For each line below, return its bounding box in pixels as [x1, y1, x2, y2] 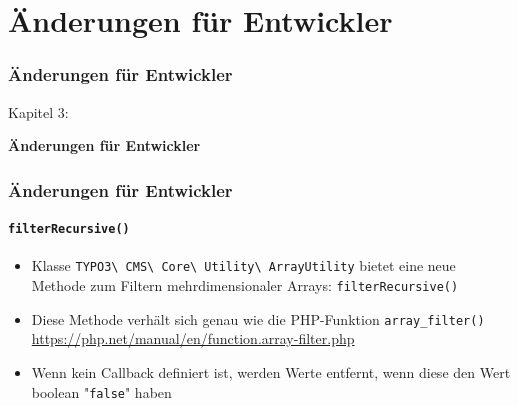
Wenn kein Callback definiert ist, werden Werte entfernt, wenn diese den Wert [31, 362, 511, 383]
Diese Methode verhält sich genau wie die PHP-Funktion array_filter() [31, 308, 485, 329]
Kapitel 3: [8, 101, 69, 122]
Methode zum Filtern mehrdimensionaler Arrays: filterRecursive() [31, 275, 459, 296]
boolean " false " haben [31, 381, 172, 402]
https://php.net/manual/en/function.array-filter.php [31, 328, 355, 349]
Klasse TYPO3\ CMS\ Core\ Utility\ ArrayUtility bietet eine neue [31, 255, 456, 276]
